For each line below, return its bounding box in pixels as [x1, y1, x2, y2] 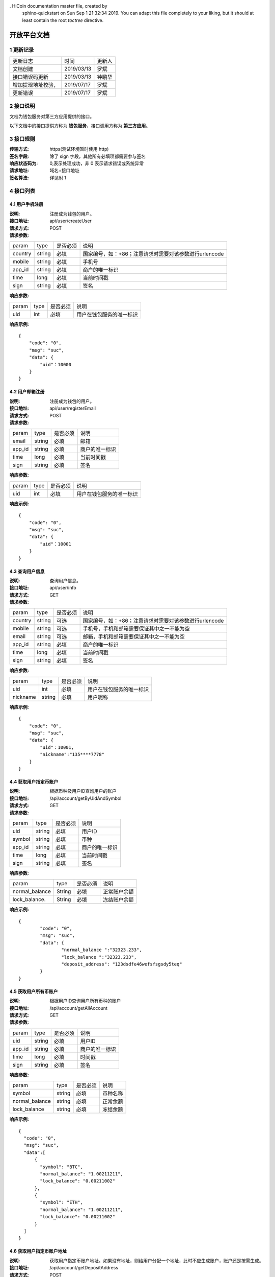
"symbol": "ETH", [40, 1199, 84, 1205]
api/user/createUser [49, 218, 92, 224]
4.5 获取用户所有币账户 [9, 988, 58, 995]
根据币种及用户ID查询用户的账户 [49, 788, 117, 794]
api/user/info [49, 585, 76, 591]
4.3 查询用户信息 [9, 568, 45, 574]
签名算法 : [9, 174, 29, 181]
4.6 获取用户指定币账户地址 [9, 1248, 67, 1254]
